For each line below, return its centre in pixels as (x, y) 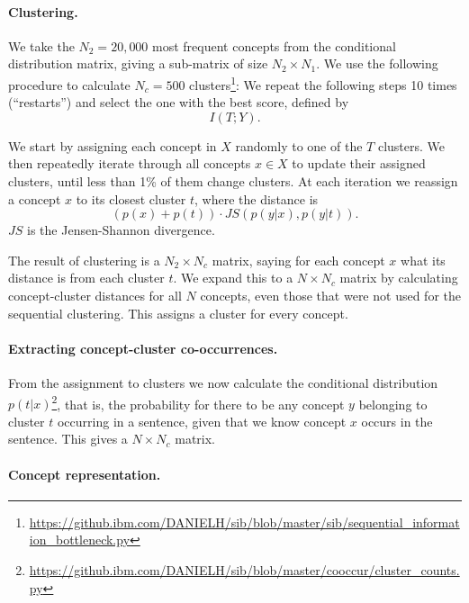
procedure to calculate (69, 84)
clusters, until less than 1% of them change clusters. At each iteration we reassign (233, 181)
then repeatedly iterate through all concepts (130, 163)
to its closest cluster (131, 198)
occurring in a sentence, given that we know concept (202, 421)
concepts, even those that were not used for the (330, 295)
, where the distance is (257, 198)
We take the (41, 45)
